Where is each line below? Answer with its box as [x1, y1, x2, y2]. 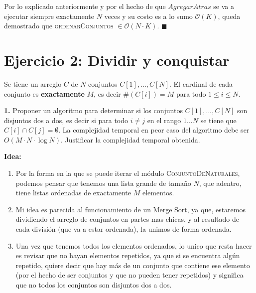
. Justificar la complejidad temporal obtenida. [61, 134, 200, 145]
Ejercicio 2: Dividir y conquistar [4, 49, 230, 70]
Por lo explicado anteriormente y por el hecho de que [4, 1, 166, 11]
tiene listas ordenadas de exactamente [15, 187, 131, 198]
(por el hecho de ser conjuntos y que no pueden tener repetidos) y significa [15, 270, 244, 280]
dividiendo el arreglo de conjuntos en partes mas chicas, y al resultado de [15, 214, 239, 224]
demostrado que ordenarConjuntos [4, 20, 114, 31]
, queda [218, 10, 241, 21]
